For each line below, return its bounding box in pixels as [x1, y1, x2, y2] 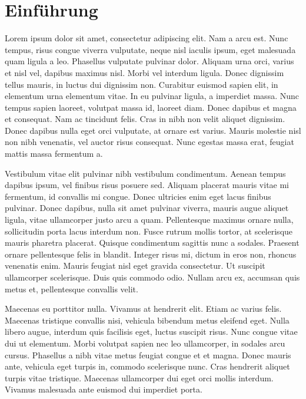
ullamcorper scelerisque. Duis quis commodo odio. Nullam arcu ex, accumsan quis [5, 271, 300, 283]
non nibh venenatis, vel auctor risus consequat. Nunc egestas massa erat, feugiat [5, 136, 294, 148]
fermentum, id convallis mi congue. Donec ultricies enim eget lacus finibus [5, 190, 271, 202]
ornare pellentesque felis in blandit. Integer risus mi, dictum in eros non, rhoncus [5, 248, 297, 260]
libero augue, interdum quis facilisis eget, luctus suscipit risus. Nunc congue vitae [5, 325, 298, 338]
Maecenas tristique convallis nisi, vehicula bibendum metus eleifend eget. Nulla [5, 314, 290, 326]
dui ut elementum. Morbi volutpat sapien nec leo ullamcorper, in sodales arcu [5, 337, 285, 349]
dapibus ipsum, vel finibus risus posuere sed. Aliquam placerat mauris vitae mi [5, 179, 290, 191]
